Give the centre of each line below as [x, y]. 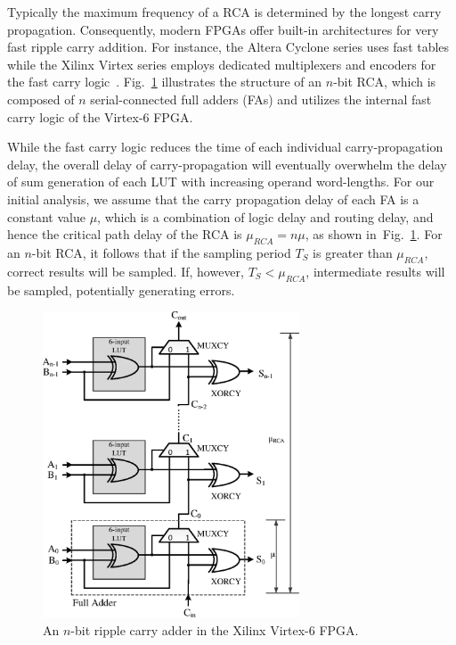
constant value [46, 216]
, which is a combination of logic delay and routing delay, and [265, 216]
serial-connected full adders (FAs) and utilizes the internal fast [261, 99]
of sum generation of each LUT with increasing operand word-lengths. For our [221, 182]
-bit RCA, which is [385, 82]
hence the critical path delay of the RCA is [125, 234]
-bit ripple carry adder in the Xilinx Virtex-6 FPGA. [215, 629]
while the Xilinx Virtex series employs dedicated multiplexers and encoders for [222, 64]
